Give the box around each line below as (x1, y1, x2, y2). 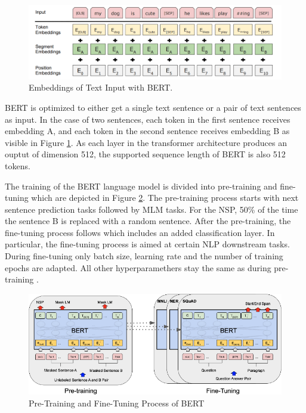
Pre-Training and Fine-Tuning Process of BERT (29, 397, 205, 409)
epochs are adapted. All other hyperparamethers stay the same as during (5, 261, 271, 274)
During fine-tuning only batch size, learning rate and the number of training (5, 250, 283, 262)
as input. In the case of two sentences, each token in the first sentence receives (5, 113, 290, 125)
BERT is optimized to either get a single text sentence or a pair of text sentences (5, 101, 301, 113)
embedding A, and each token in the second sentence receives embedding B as (5, 125, 290, 137)
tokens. (5, 159, 30, 172)
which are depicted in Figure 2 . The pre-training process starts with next (31, 191, 299, 204)
